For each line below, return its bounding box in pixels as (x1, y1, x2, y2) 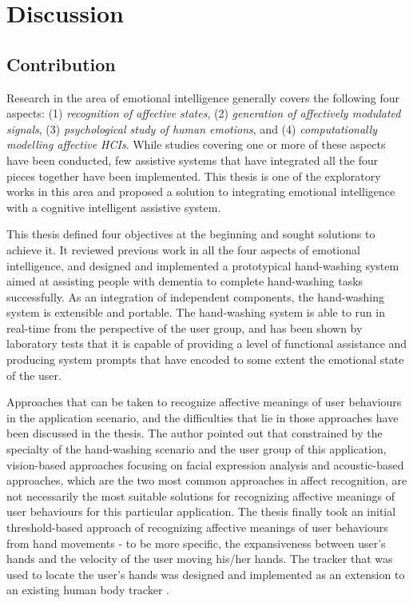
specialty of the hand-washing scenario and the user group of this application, (6, 441, 387, 457)
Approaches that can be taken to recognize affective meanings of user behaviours (6, 393, 402, 410)
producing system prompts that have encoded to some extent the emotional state (6, 351, 404, 368)
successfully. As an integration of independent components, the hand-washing (6, 288, 385, 305)
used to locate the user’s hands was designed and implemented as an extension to (6, 565, 405, 582)
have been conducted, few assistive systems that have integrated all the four (6, 151, 379, 168)
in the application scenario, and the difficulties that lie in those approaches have (6, 409, 399, 425)
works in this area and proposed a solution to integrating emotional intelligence (6, 183, 395, 200)
